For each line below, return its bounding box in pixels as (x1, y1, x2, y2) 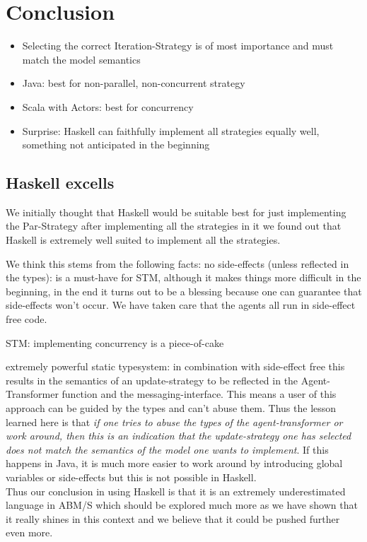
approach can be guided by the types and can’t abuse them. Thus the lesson (6, 401, 337, 416)
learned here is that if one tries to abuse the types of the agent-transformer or (6, 414, 343, 429)
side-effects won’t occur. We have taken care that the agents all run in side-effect (6, 297, 356, 312)
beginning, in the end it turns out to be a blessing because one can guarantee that (6, 283, 362, 298)
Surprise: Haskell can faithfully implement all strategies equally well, (22, 123, 320, 138)
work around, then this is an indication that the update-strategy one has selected (6, 428, 351, 443)
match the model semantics (22, 52, 141, 66)
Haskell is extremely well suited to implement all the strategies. (6, 232, 281, 247)
